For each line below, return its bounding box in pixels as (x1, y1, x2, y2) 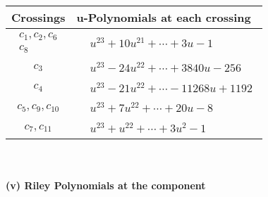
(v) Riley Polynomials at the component (6, 177, 206, 192)
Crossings (11, 9, 66, 25)
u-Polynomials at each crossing (76, 9, 251, 25)
